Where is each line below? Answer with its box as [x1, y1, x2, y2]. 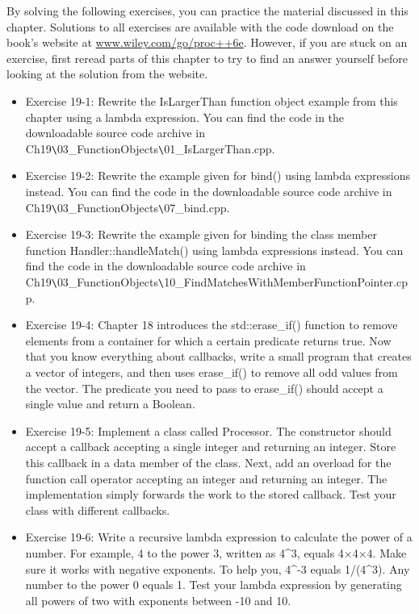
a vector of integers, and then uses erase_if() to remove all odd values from [25, 364, 398, 381]
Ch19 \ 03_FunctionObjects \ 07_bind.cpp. [25, 198, 230, 215]
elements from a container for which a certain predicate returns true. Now [25, 332, 392, 349]
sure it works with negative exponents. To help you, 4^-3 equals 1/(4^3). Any [25, 560, 410, 577]
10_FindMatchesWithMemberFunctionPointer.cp [164, 274, 408, 290]
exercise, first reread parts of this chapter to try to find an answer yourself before [6, 49, 409, 66]
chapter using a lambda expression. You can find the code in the [25, 108, 345, 125]
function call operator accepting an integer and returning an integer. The [25, 470, 388, 487]
